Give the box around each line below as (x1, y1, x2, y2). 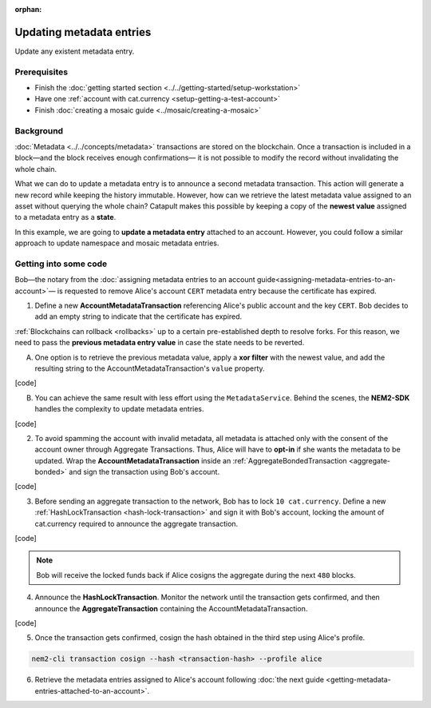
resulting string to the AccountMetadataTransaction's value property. (34, 364, 265, 373)
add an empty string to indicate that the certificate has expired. (34, 312, 243, 321)
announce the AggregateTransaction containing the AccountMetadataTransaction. (34, 603, 308, 613)
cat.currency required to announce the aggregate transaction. (34, 519, 239, 528)
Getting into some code (14, 258, 108, 269)
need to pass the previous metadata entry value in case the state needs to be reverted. (14, 338, 305, 348)
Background (14, 125, 64, 136)
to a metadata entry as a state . (14, 213, 117, 222)
